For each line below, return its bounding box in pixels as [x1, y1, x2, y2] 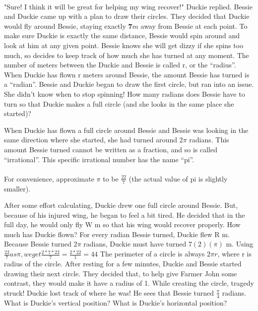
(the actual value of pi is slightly [129, 173, 228, 184]
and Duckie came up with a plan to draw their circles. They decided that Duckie [4, 11, 250, 21]
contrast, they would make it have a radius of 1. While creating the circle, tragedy [4, 278, 254, 288]
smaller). [4, 183, 31, 193]
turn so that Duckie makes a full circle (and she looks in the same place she [4, 98, 234, 109]
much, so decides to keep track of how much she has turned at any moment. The [4, 50, 249, 60]
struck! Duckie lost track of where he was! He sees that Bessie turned [4, 287, 214, 298]
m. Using [226, 239, 254, 249]
